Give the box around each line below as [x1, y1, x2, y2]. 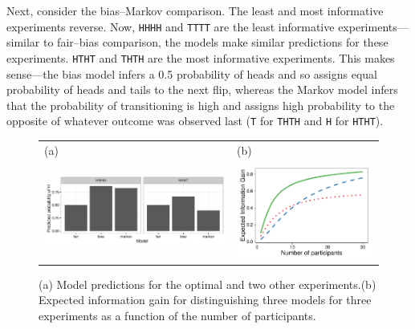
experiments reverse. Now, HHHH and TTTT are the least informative [6, 18, 335, 35]
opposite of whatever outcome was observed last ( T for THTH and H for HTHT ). [6, 112, 384, 129]
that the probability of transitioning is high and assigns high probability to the [6, 96, 395, 113]
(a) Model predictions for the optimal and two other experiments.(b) [39, 275, 376, 292]
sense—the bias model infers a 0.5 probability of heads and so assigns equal [6, 65, 377, 82]
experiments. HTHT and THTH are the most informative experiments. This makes [6, 49, 395, 66]
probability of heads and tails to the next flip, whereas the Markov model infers [6, 81, 398, 98]
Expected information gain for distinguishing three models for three [39, 291, 372, 308]
